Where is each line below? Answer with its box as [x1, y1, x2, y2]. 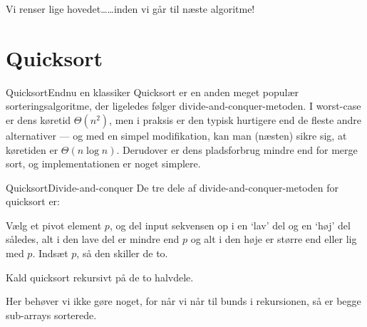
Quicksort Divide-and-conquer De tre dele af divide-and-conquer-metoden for [6, 180, 338, 194]
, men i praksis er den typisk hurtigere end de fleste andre [109, 112, 362, 127]
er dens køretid [6, 112, 71, 127]
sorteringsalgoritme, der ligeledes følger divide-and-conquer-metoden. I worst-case [6, 98, 361, 113]
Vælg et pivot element [6, 217, 102, 232]
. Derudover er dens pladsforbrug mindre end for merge [116, 142, 358, 157]
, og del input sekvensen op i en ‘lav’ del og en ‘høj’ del [109, 217, 351, 232]
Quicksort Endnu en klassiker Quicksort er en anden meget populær [6, 84, 299, 99]
